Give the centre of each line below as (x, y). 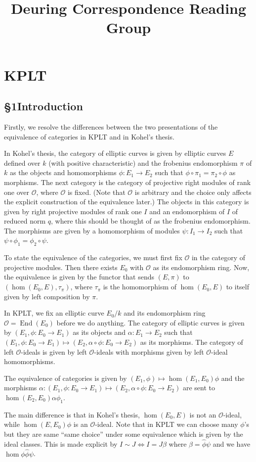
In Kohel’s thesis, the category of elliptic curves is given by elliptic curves (115, 153)
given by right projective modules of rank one (73, 211)
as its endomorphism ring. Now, (201, 267)
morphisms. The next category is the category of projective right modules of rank (128, 182)
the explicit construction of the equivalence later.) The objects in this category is (127, 202)
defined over (22, 162)
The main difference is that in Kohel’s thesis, (72, 414)
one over (17, 192)
